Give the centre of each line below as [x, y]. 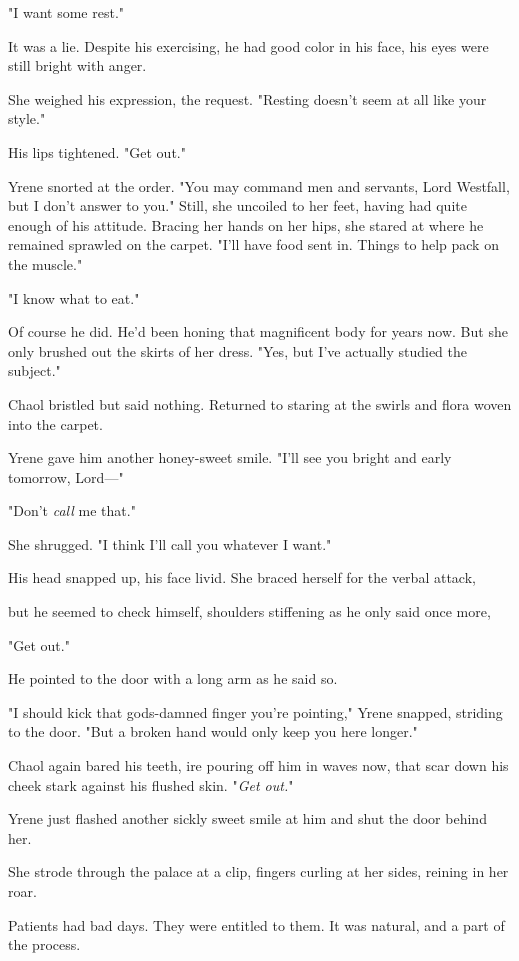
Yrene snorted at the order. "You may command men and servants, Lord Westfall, [259, 185]
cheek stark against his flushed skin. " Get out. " [151, 784]
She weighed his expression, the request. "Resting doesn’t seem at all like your [247, 98]
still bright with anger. [77, 65]
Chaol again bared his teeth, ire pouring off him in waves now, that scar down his [258, 765]
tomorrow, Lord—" [66, 476]
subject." [34, 370]
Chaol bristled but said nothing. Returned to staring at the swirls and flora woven [260, 403]
